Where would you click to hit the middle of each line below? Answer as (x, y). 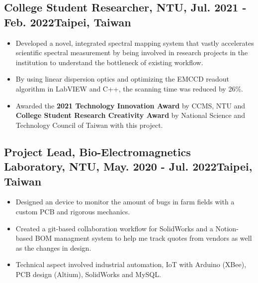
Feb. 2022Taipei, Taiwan (68, 22)
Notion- (227, 228)
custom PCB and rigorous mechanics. (73, 211)
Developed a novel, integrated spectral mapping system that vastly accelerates (135, 43)
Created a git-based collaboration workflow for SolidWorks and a (114, 228)
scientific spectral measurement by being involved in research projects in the (132, 52)
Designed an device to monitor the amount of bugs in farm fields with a (125, 202)
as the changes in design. (53, 247)
